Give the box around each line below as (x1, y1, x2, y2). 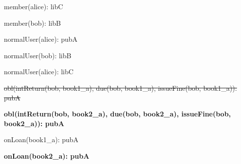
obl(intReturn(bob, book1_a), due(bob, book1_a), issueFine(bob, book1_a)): (4, 82, 237, 93)
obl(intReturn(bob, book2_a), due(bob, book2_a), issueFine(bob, (4, 109, 231, 119)
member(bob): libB (4, 17, 61, 28)
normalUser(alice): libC (4, 66, 74, 77)
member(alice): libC (4, 1, 63, 11)
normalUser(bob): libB (4, 50, 72, 60)
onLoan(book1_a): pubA (4, 134, 79, 145)
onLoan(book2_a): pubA (4, 150, 90, 161)
